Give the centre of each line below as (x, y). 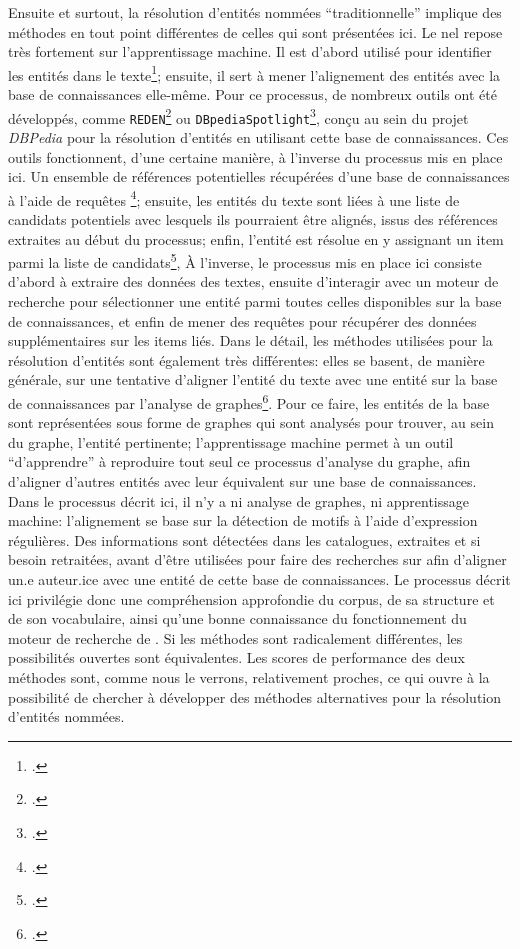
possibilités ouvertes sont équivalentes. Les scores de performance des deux (236, 657)
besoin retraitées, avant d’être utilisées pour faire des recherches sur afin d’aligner (257, 559)
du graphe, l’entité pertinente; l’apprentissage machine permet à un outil (231, 441)
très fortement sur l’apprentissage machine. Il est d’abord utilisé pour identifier (250, 51)
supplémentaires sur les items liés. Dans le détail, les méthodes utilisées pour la (250, 340)
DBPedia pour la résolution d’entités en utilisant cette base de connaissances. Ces (258, 136)
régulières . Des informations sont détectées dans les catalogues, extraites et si (244, 539)
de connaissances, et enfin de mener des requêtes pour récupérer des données (242, 320)
